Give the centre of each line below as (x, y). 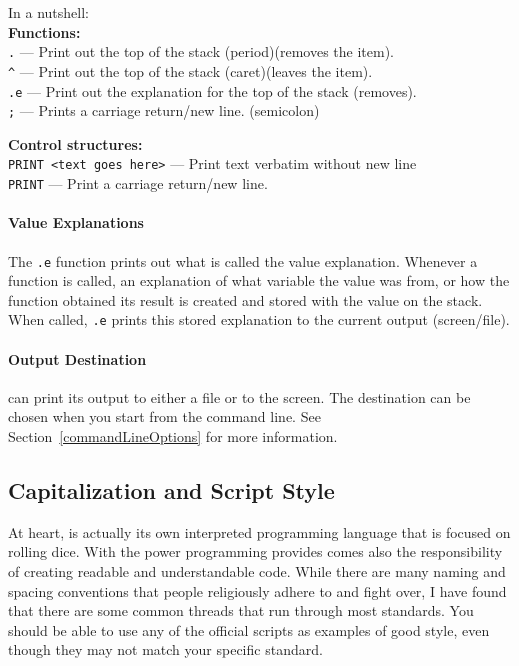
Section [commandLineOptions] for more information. (173, 436)
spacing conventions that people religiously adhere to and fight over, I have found (257, 590)
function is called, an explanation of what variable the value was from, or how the (259, 280)
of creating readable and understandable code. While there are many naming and (257, 570)
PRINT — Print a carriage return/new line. (138, 183)
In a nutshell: (48, 12)
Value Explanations (76, 222)
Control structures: (75, 143)
